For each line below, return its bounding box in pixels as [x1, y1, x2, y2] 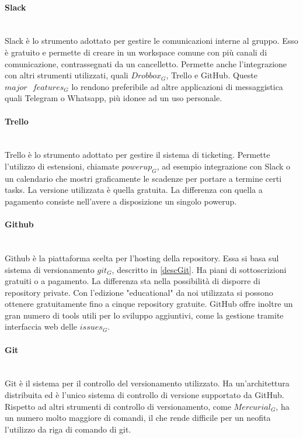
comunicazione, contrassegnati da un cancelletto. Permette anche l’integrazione [5, 57, 287, 70]
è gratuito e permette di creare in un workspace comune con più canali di [5, 46, 267, 58]
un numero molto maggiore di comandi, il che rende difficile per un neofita [5, 412, 271, 424]
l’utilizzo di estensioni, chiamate [5, 160, 119, 172]
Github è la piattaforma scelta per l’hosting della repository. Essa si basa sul [5, 251, 279, 264]
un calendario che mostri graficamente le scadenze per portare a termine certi [5, 172, 282, 184]
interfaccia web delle [5, 320, 78, 333]
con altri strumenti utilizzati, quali [5, 69, 128, 81]
